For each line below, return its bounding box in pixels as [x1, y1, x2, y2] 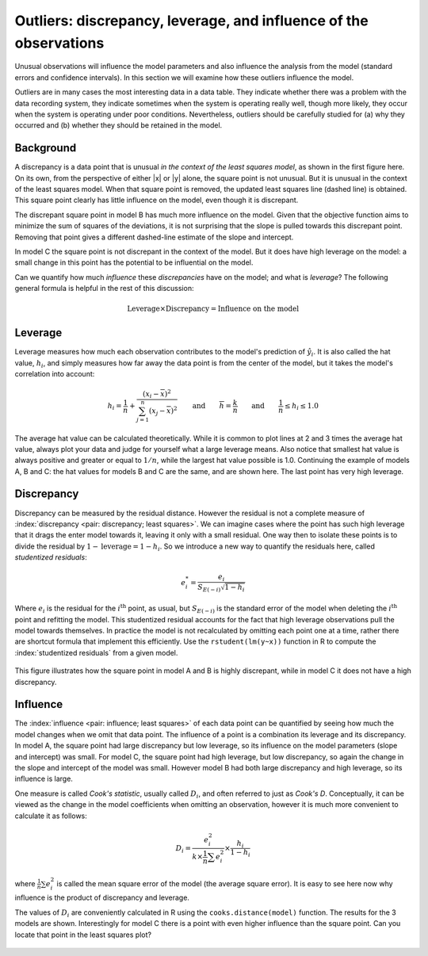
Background [14, 141, 77, 155]
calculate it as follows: [14, 811, 87, 820]
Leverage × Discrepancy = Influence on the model [127, 304, 300, 313]
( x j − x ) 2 [148, 405, 178, 417]
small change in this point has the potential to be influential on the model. [14, 258, 254, 267]
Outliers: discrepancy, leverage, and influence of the [14, 12, 369, 29]
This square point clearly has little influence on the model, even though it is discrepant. [14, 195, 299, 205]
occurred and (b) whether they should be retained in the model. [14, 120, 223, 130]
